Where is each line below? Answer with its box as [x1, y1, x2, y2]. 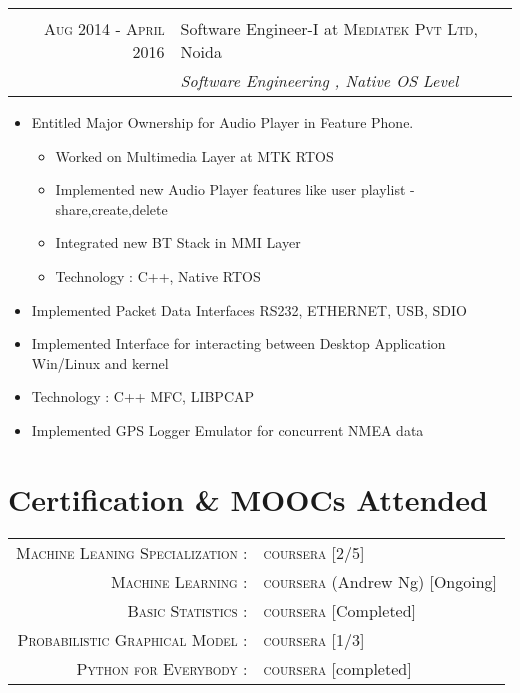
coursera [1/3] [263, 627, 365, 651]
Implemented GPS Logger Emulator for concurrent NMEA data [31, 419, 424, 440]
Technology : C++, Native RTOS [55, 265, 261, 286]
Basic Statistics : [127, 598, 248, 622]
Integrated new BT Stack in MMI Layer [55, 232, 301, 253]
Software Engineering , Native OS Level [180, 69, 459, 92]
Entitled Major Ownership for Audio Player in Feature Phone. [31, 112, 414, 132]
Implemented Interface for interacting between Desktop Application [31, 333, 446, 354]
